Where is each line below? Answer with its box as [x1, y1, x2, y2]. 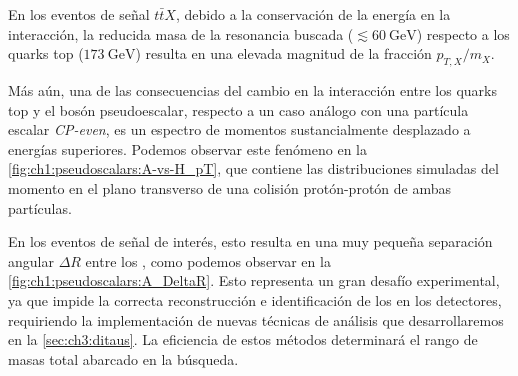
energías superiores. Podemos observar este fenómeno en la [8, 138, 367, 159]
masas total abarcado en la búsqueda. [8, 348, 239, 369]
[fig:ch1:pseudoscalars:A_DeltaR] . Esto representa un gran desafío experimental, [8, 270, 500, 291]
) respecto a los [416, 23, 510, 44]
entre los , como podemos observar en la [85, 250, 331, 271]
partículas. [8, 197, 72, 218]
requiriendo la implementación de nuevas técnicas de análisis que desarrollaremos [8, 309, 504, 330]
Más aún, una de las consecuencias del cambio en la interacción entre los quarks [8, 79, 497, 100]
